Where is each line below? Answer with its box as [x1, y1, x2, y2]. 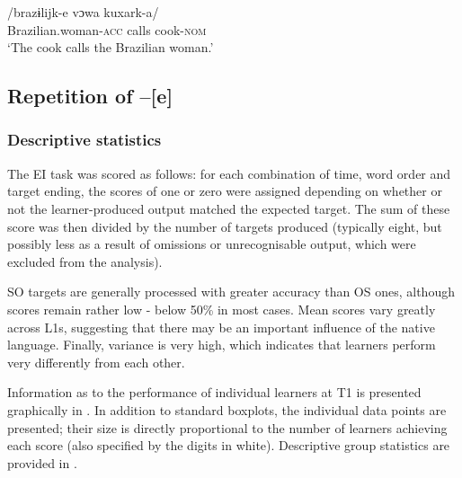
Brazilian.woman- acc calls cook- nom [7, 20, 207, 39]
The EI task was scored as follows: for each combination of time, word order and [7, 164, 451, 182]
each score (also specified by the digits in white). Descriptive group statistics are [7, 436, 450, 455]
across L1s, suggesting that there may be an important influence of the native [7, 317, 435, 336]
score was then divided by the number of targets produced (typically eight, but [7, 217, 442, 235]
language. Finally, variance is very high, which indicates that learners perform [7, 335, 436, 354]
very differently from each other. [7, 352, 185, 371]
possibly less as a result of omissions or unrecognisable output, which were [7, 235, 416, 253]
